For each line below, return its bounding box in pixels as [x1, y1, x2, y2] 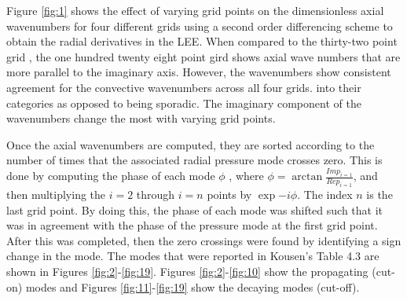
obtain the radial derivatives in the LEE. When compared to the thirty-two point [6, 33, 398, 50]
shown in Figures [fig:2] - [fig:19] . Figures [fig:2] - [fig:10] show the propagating [6, 262, 368, 279]
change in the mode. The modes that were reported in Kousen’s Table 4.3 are [6, 248, 379, 264]
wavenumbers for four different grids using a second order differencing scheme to [6, 17, 393, 34]
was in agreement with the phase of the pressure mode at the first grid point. [6, 217, 378, 233]
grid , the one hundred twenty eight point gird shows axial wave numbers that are [6, 48, 401, 64]
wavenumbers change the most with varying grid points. [6, 110, 276, 127]
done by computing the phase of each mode [6, 167, 215, 184]
